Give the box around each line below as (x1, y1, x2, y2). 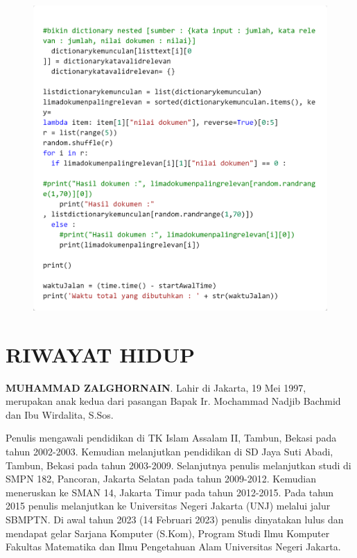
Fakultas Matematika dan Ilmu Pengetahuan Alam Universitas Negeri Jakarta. (6, 539, 341, 554)
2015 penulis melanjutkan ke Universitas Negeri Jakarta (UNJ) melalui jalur (6, 498, 331, 513)
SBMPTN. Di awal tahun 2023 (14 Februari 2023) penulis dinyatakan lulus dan (6, 512, 344, 526)
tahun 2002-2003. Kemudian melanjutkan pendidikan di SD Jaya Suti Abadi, (6, 444, 333, 458)
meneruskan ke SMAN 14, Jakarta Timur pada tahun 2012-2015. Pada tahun (6, 485, 334, 499)
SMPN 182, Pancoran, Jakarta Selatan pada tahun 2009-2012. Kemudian (6, 471, 316, 486)
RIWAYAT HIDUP (6, 340, 195, 368)
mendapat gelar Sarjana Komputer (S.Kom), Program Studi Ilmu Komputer (6, 525, 330, 540)
